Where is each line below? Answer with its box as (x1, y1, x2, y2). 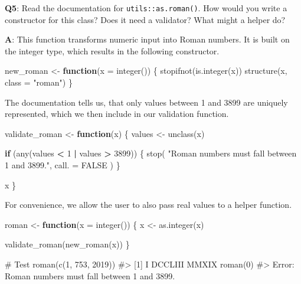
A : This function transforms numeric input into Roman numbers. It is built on (5, 33, 290, 45)
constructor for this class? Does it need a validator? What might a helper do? (5, 13, 286, 25)
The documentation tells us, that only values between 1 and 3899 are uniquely (5, 96, 288, 108)
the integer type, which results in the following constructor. (5, 44, 220, 57)
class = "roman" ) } (5, 76, 73, 89)
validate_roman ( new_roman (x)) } (5, 238, 130, 250)
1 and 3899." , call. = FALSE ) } (5, 159, 120, 171)
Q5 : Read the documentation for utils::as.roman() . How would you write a (5, 2, 287, 14)
